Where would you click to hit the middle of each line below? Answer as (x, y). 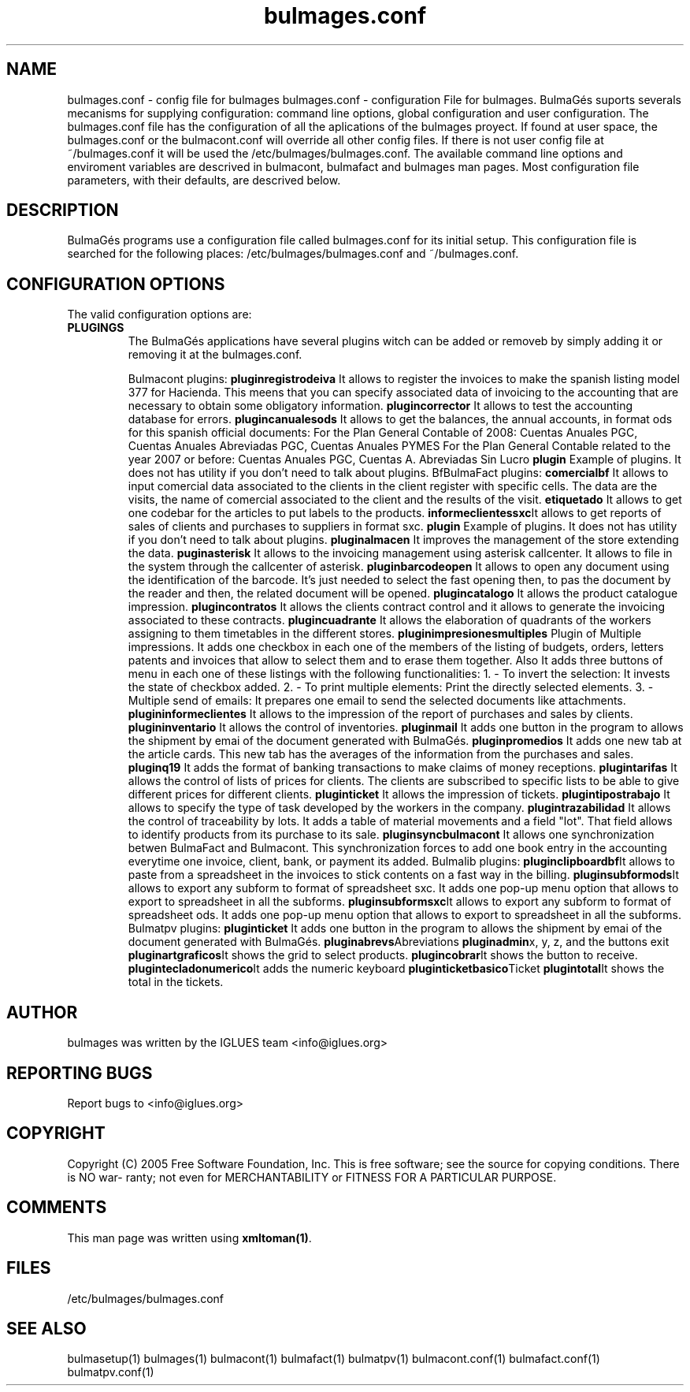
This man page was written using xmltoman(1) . (189, 1238)
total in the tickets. (176, 982)
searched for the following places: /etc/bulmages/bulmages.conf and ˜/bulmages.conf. (293, 254)
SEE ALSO (46, 1328)
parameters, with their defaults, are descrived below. (204, 180)
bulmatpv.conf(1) (111, 1372)
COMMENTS (57, 1208)
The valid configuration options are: (160, 315)
